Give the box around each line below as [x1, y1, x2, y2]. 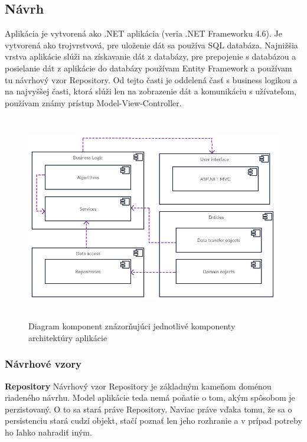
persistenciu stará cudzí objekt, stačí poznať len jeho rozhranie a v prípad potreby [5, 414, 302, 427]
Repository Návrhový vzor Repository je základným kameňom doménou [5, 379, 272, 392]
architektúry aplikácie [28, 331, 107, 343]
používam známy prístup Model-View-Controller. [5, 96, 182, 109]
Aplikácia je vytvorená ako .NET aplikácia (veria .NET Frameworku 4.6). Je [5, 27, 282, 40]
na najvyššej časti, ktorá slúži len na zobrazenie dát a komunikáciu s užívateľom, [5, 85, 296, 97]
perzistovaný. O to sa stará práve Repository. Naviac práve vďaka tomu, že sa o [5, 402, 292, 415]
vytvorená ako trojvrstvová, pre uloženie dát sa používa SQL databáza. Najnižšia [5, 38, 298, 51]
